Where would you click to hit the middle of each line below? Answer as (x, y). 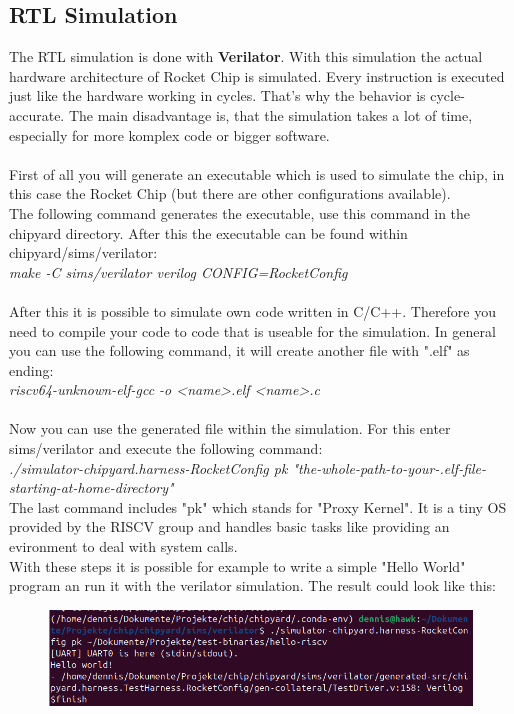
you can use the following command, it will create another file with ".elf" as (239, 350)
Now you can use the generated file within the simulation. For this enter (230, 428)
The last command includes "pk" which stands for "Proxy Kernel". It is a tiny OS (258, 506)
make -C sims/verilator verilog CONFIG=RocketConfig (178, 271)
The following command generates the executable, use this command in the (240, 212)
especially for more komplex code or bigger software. (169, 134)
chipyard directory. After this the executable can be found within (208, 232)
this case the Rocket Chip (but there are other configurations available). (230, 193)
